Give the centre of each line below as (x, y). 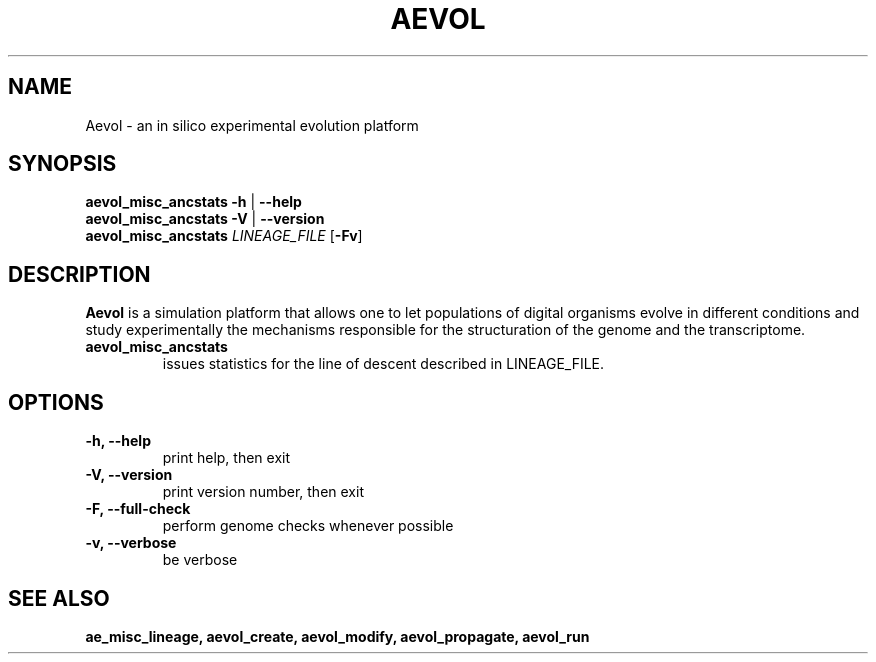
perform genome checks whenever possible (308, 526)
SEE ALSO (59, 598)
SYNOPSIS (62, 164)
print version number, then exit (263, 492)
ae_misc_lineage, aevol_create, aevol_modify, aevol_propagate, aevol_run (337, 636)
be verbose (200, 560)
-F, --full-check (138, 509)
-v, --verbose (131, 543)
